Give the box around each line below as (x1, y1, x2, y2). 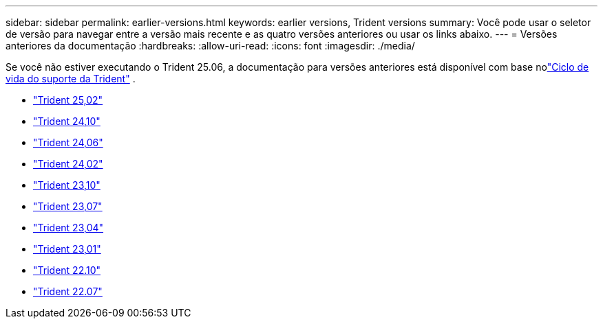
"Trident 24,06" (33, 137, 103, 148)
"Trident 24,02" (33, 158, 103, 170)
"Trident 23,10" (33, 179, 100, 191)
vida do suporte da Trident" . (6, 73, 136, 84)
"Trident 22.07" (33, 286, 103, 297)
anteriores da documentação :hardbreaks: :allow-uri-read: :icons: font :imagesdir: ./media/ (6, 40, 415, 51)
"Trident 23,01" (33, 243, 101, 255)
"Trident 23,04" (33, 222, 104, 233)
